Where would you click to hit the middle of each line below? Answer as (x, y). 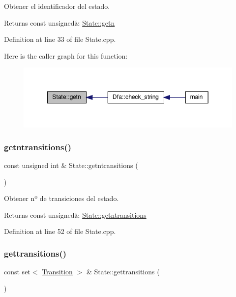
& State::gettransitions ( (123, 272)
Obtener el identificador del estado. (57, 6)
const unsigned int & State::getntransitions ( (71, 165)
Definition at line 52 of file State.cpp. (60, 231)
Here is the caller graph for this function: (66, 55)
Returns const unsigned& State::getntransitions (75, 214)
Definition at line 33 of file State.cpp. (60, 39)
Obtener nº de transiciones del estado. (61, 198)
